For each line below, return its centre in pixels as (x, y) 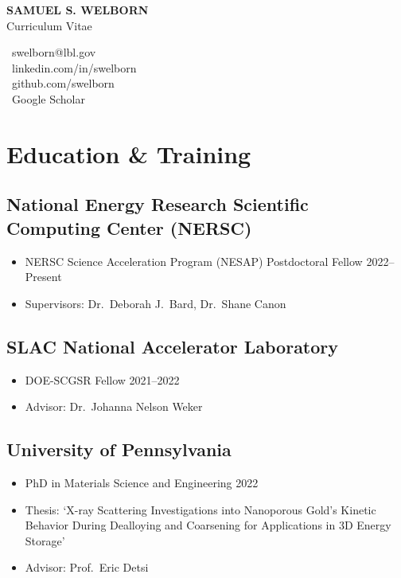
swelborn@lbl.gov (54, 52)
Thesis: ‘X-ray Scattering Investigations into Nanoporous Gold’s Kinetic (200, 509)
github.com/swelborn (63, 83)
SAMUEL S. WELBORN (78, 10)
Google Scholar (48, 98)
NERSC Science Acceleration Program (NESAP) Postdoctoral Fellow (194, 261)
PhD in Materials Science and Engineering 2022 (142, 482)
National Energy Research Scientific (158, 204)
